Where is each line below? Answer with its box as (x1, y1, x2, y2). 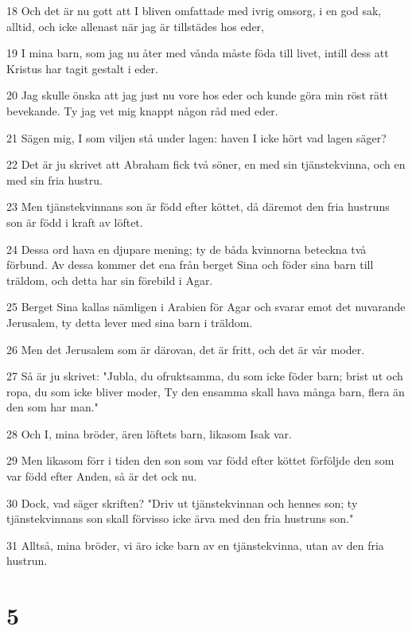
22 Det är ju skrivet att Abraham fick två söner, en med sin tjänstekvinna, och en (6, 156, 406, 173)
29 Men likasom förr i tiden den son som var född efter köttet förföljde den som (6, 452, 395, 469)
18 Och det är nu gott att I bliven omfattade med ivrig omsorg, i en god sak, (6, 2, 382, 18)
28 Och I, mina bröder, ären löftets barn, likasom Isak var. (6, 425, 292, 442)
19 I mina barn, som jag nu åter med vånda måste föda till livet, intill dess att (6, 45, 389, 61)
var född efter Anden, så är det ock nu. (6, 468, 197, 485)
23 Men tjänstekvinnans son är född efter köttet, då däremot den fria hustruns (6, 198, 390, 215)
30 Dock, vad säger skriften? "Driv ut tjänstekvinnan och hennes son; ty (6, 494, 358, 511)
